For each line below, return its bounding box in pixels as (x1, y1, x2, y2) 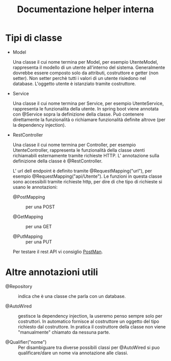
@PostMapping (12, 193, 45, 200)
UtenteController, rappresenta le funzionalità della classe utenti (12, 147, 145, 153)
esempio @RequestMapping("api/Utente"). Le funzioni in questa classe (12, 173, 162, 179)
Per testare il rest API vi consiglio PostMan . (12, 248, 103, 255)
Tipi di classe (5, 32, 63, 44)
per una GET (25, 223, 52, 230)
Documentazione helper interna (17, 4, 154, 15)
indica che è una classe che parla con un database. (18, 293, 126, 299)
